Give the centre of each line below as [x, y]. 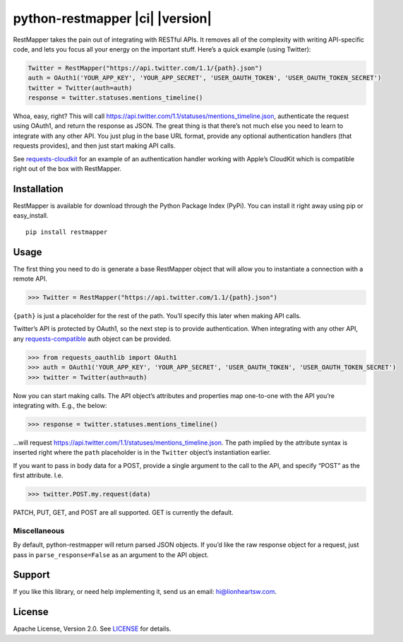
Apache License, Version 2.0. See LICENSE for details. [92, 629]
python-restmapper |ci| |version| [112, 18]
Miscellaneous [39, 530]
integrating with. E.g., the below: [60, 405]
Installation [38, 188]
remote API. [30, 279]
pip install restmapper [67, 232]
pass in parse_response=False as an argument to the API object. [111, 554]
